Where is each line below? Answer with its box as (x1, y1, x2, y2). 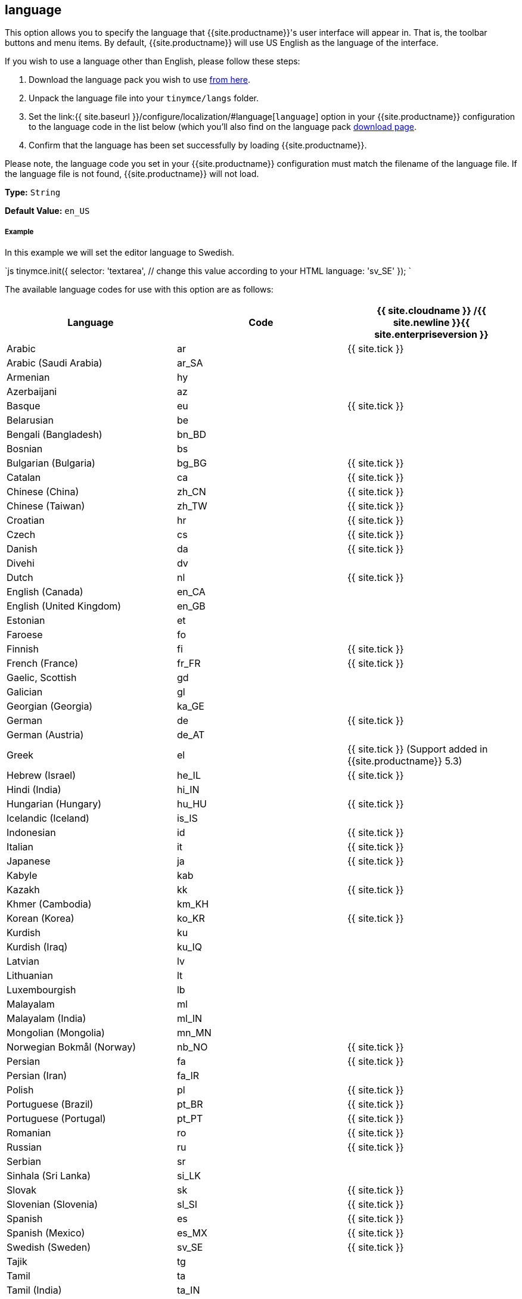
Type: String (5, 187, 61, 198)
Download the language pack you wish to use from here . (29, 74, 251, 85)
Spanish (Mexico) (7, 1227, 85, 1239)
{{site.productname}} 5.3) (347, 755, 462, 767)
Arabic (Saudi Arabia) (7, 357, 102, 369)
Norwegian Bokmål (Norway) (7, 1041, 136, 1054)
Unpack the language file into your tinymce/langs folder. (29, 93, 259, 104)
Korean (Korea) (7, 912, 74, 925)
